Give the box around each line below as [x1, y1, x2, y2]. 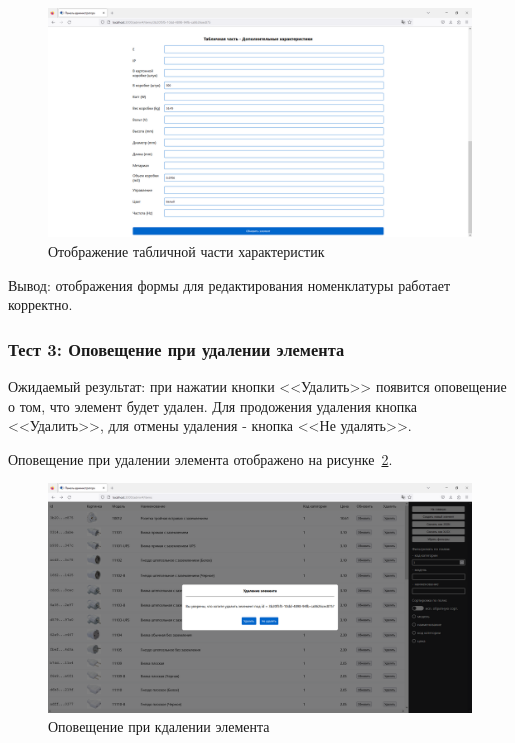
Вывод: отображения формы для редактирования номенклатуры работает [8, 274, 451, 295]
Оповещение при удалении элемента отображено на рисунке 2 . [8, 448, 393, 469]
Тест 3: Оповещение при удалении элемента [8, 336, 345, 361]
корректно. [8, 294, 73, 315]
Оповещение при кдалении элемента [48, 716, 270, 737]
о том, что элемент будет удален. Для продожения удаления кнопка [8, 395, 418, 416]
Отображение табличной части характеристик [48, 240, 325, 261]
